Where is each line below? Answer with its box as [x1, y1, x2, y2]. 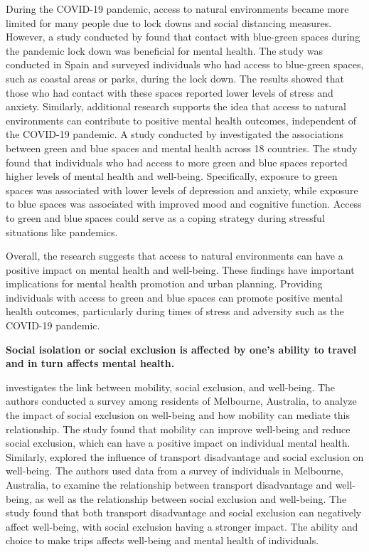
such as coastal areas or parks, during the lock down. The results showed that [6, 70, 344, 85]
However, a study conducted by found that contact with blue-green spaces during [6, 29, 360, 44]
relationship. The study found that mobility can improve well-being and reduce [6, 421, 351, 436]
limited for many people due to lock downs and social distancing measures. [6, 15, 332, 30]
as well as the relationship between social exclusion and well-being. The [35, 491, 347, 506]
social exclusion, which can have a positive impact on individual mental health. [6, 435, 351, 450]
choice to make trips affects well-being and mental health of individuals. [6, 533, 319, 548]
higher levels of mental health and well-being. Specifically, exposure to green [6, 169, 338, 184]
